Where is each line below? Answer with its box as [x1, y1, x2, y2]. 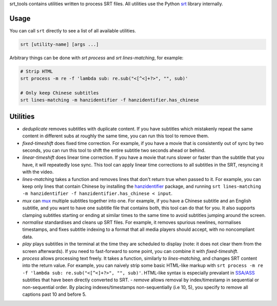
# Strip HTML [20, 68, 53, 74]
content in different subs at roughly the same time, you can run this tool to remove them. [22, 133, 209, 139]
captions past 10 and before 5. [22, 291, 87, 297]
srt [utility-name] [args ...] [20, 41, 100, 47]
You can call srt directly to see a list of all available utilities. [9, 27, 136, 33]
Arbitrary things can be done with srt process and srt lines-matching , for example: [9, 55, 184, 61]
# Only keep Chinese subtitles [20, 90, 100, 96]
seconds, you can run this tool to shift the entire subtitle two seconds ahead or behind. [22, 147, 206, 154]
